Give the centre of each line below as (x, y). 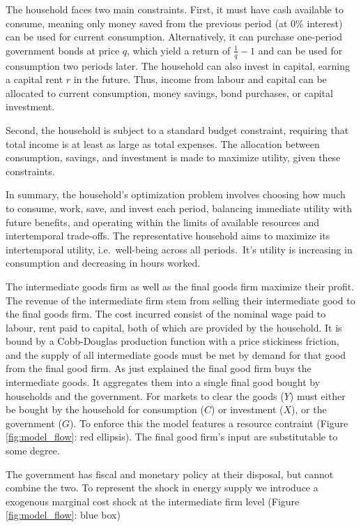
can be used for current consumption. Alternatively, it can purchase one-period (174, 37)
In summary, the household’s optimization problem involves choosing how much (176, 194)
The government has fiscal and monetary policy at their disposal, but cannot (170, 474)
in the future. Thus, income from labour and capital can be (200, 79)
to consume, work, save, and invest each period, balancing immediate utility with (179, 208)
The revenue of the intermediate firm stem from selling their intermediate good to (180, 300)
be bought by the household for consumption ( (105, 409)
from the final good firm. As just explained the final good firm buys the (159, 368)
